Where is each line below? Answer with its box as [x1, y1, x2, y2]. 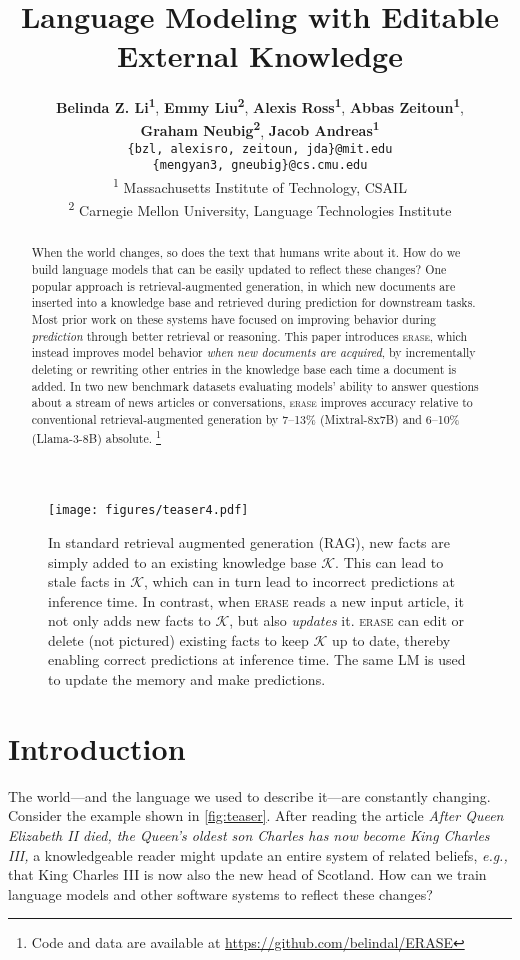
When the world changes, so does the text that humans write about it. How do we [31, 244, 461, 261]
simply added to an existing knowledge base [48, 551, 317, 572]
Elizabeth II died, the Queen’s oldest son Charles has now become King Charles [8, 824, 490, 845]
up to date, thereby [331, 629, 451, 650]
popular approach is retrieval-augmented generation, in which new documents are [31, 277, 456, 294]
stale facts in [48, 571, 126, 592]
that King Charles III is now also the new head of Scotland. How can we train [8, 864, 487, 885]
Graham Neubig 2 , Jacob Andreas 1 [140, 117, 380, 141]
